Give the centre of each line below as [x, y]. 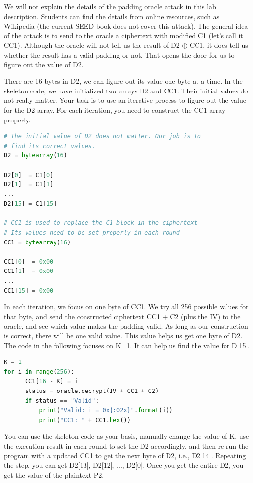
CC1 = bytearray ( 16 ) [38, 242]
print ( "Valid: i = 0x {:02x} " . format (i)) [106, 410]
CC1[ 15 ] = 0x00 [29, 290]
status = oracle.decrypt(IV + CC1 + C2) [92, 391]
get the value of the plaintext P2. [54, 474]
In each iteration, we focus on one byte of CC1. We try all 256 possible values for [126, 307]
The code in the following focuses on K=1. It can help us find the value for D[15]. [127, 345]
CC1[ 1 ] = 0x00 [29, 271]
